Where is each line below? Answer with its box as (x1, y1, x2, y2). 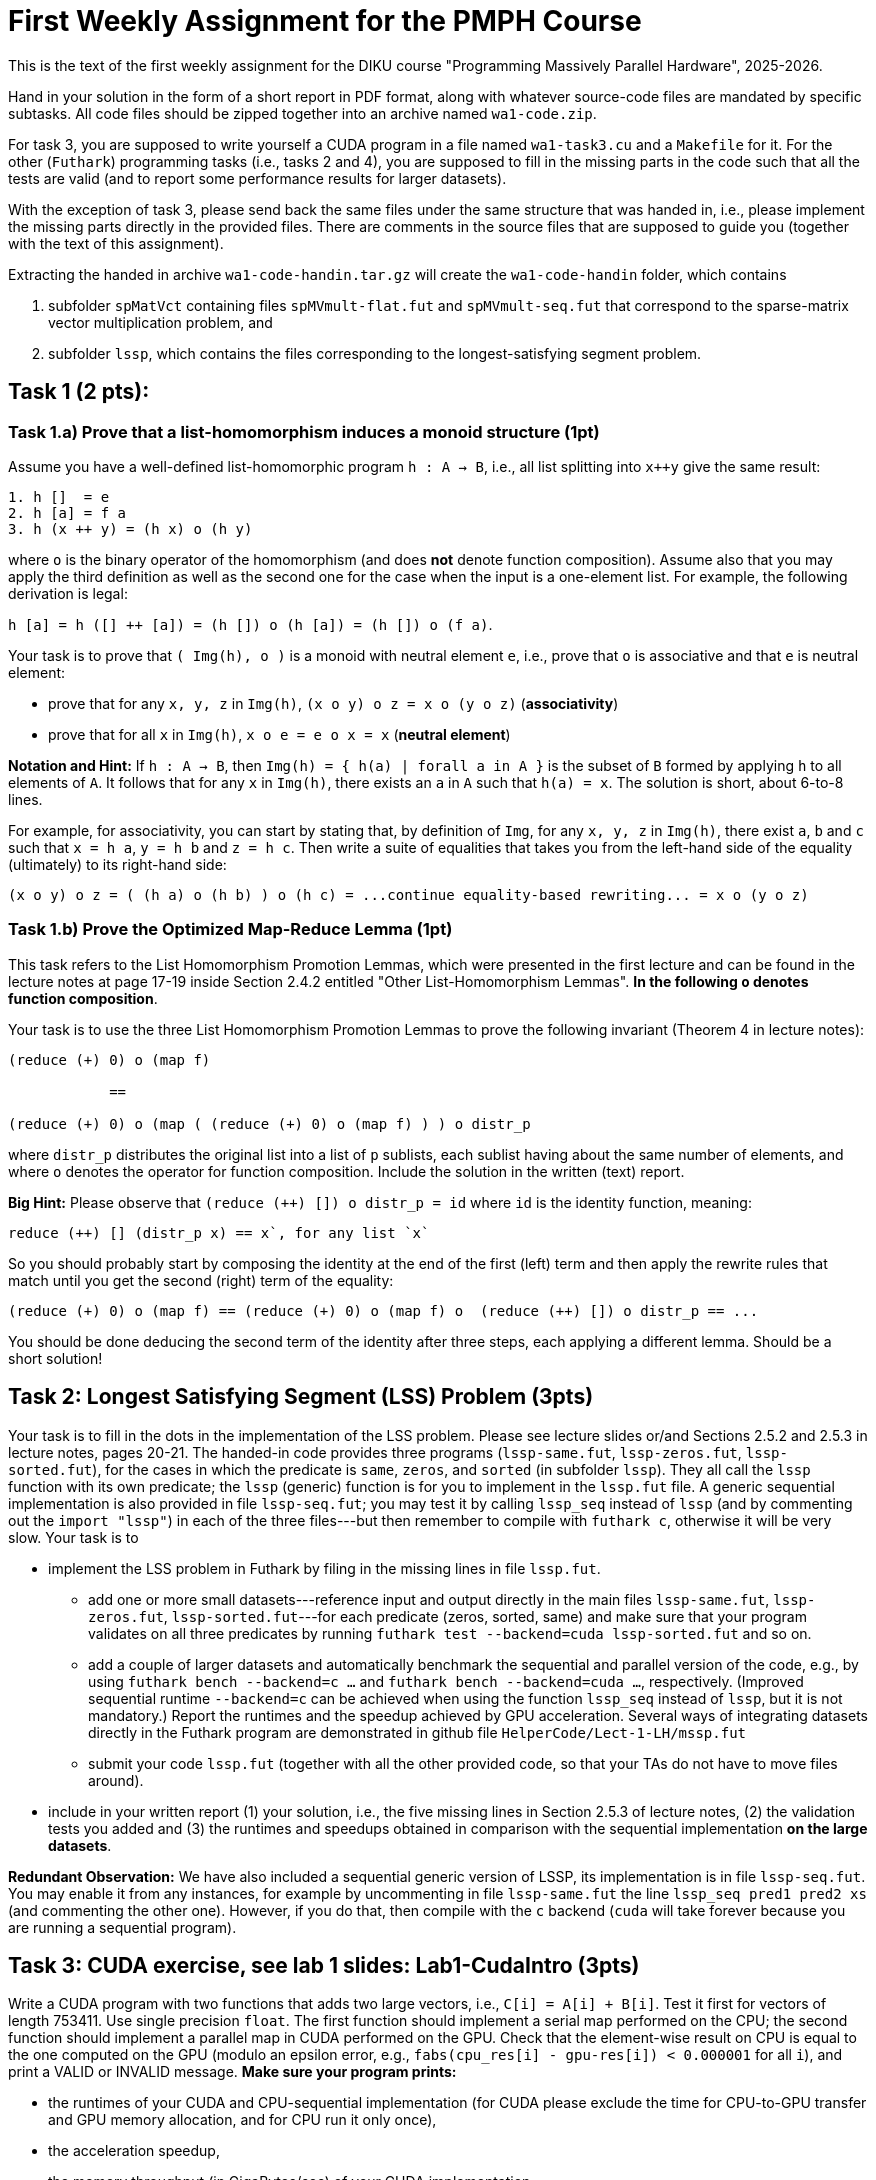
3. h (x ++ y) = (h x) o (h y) (8, 520, 253, 537)
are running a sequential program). (8, 1918, 237, 1936)
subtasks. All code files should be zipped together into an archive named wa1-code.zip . (8, 104, 597, 122)
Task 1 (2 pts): (8, 379, 150, 405)
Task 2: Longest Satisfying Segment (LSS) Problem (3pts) (8, 1384, 594, 1410)
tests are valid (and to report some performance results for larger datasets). (8, 169, 507, 187)
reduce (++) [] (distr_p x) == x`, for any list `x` (8, 1224, 430, 1241)
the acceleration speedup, (48, 2142, 220, 2160)
